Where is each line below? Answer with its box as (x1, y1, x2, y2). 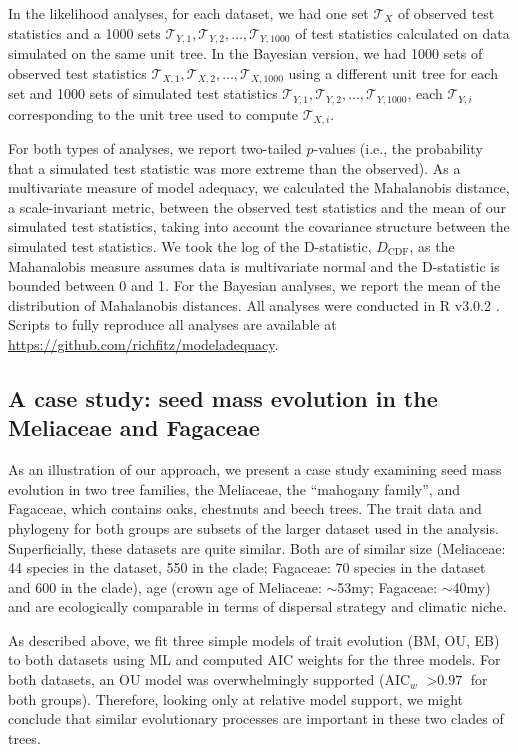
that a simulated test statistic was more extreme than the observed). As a (8, 157, 461, 178)
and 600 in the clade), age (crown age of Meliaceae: (8, 576, 322, 597)
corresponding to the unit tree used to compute (8, 103, 298, 124)
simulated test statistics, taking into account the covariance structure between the (8, 216, 510, 237)
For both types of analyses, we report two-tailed (8, 138, 302, 158)
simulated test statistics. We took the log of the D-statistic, (8, 235, 372, 256)
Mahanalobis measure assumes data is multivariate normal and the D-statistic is (8, 255, 500, 276)
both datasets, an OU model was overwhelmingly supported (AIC (8, 669, 411, 690)
